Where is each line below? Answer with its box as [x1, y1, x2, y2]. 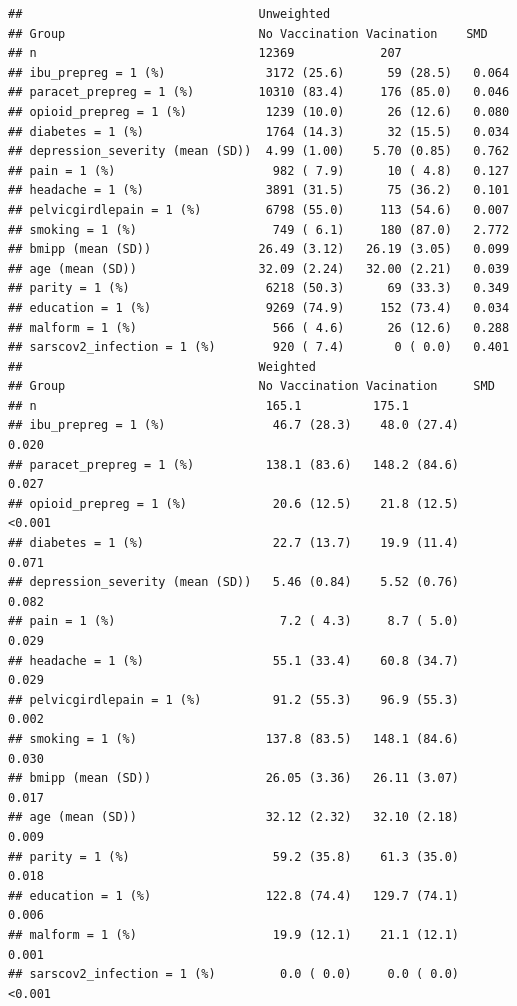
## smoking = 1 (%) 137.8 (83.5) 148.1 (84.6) [8, 731, 460, 746]
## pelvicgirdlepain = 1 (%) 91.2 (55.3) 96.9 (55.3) [8, 692, 460, 707]
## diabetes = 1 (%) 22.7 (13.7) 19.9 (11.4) [8, 536, 460, 551]
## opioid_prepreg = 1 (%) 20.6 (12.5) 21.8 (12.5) [8, 496, 460, 511]
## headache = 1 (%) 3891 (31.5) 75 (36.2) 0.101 [8, 183, 510, 198]
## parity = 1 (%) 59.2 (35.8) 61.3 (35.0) [8, 849, 460, 864]
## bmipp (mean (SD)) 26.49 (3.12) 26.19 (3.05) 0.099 [8, 242, 510, 257]
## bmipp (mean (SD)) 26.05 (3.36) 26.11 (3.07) [8, 771, 460, 786]
